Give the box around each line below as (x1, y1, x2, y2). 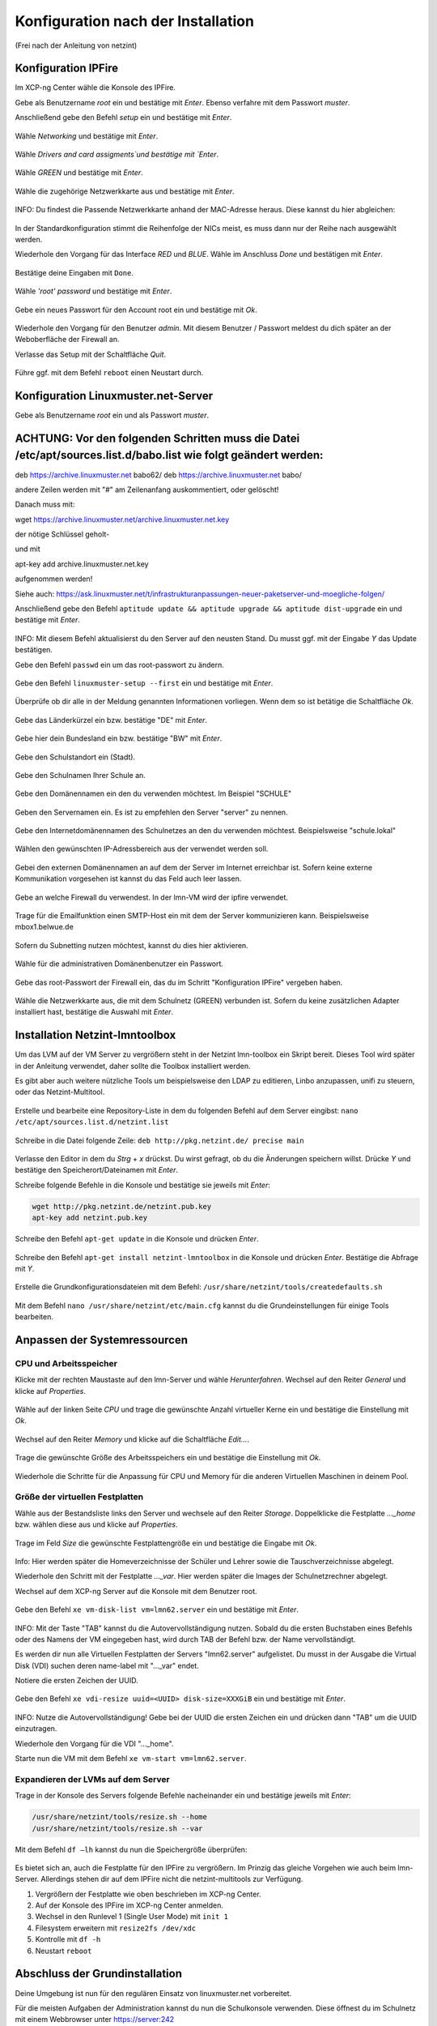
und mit (15, 544, 40, 554)
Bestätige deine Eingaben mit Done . (15, 267, 134, 277)
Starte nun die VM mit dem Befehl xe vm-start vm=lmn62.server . (15, 1754, 247, 1763)
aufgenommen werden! (15, 574, 93, 583)
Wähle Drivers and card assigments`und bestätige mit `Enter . (15, 150, 218, 160)
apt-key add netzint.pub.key (32, 1213, 148, 1223)
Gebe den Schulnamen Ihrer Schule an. (15, 770, 146, 780)
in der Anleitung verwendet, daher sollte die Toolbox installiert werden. (15, 1061, 251, 1071)
